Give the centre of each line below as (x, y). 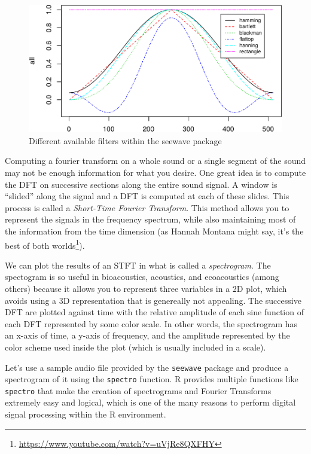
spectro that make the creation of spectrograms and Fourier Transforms (138, 390)
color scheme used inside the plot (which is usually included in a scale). (135, 347)
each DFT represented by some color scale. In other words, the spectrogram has (151, 323)
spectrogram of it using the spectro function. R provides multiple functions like (152, 379)
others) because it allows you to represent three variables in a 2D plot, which (146, 288)
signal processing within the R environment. (86, 414)
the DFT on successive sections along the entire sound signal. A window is (141, 184)
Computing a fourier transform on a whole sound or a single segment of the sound (155, 161)
